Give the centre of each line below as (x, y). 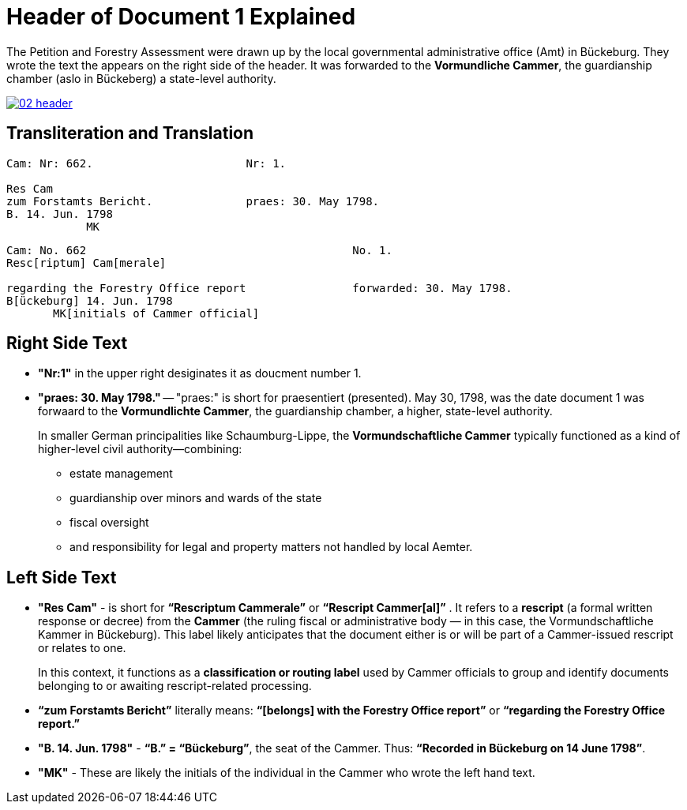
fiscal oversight (109, 523)
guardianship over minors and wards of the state (196, 498)
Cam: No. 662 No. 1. (199, 250)
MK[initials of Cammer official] (156, 313)
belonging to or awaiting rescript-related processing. (175, 686)
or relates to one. (82, 648)
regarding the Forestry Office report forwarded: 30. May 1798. (259, 288)
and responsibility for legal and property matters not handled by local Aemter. (271, 547)
